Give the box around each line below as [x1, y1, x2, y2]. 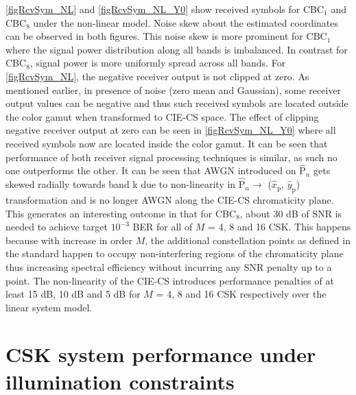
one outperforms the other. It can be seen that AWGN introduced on [5, 163, 296, 178]
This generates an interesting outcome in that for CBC [5, 206, 237, 220]
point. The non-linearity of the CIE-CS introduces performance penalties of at [5, 273, 334, 287]
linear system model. [5, 300, 93, 314]
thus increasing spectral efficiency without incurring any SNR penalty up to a [5, 259, 332, 274]
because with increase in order [5, 232, 132, 247]
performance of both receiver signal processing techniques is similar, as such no [5, 149, 337, 164]
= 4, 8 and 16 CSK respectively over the [156, 287, 327, 301]
